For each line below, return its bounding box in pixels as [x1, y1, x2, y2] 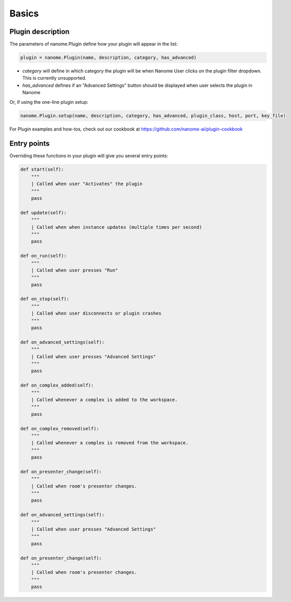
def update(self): [20, 210, 67, 215]
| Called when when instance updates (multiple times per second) [31, 224, 203, 230]
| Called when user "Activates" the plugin [31, 181, 142, 187]
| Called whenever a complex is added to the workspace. [31, 396, 178, 403]
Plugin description [9, 27, 70, 36]
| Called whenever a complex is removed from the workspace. [31, 440, 189, 446]
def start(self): [20, 167, 64, 172]
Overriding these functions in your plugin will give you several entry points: [9, 153, 168, 159]
